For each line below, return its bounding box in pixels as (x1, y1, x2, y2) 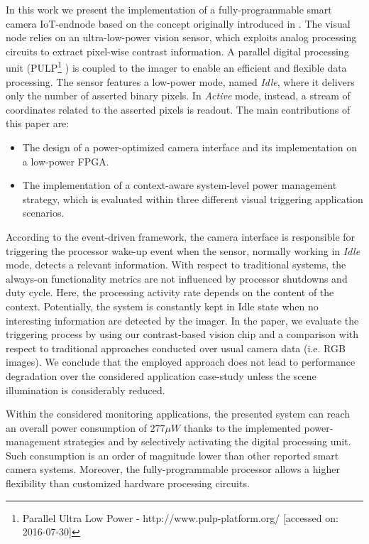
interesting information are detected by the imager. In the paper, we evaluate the (6, 312, 359, 327)
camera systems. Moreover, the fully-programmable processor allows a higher (6, 462, 340, 477)
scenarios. (22, 205, 65, 220)
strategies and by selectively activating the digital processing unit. (64, 434, 351, 449)
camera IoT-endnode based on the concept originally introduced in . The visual (6, 16, 351, 31)
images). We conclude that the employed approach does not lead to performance (6, 354, 356, 369)
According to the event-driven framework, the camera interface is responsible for (6, 229, 356, 244)
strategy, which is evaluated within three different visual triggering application (22, 191, 363, 206)
